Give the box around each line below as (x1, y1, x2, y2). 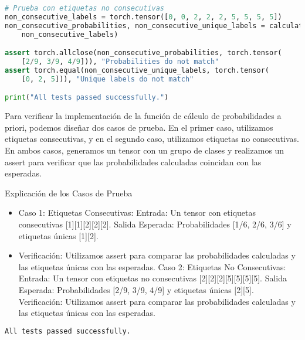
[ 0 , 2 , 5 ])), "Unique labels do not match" (21, 74, 194, 83)
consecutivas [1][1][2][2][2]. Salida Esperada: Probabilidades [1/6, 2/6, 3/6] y (18, 217, 292, 230)
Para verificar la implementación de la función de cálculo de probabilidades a (5, 110, 282, 122)
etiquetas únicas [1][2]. (18, 229, 99, 242)
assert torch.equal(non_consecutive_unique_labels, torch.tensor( (5, 66, 270, 74)
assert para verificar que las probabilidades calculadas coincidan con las (5, 155, 262, 168)
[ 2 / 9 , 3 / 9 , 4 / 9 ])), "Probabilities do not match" (21, 57, 219, 66)
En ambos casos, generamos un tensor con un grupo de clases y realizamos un (5, 144, 284, 156)
